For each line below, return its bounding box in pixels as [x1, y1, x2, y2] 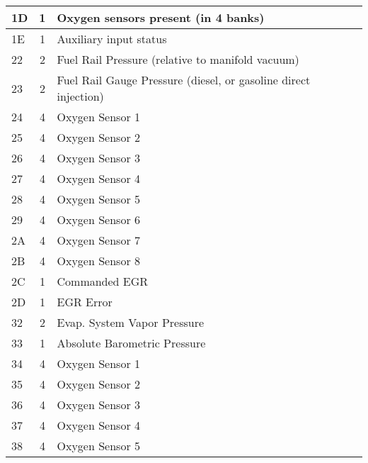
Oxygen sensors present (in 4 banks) [57, 9, 265, 26]
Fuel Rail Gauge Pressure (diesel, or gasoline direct [57, 72, 311, 88]
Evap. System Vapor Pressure [57, 314, 205, 330]
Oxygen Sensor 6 [57, 211, 140, 228]
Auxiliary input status [57, 30, 167, 47]
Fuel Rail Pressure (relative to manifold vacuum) [57, 51, 299, 67]
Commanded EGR [57, 273, 149, 289]
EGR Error [57, 294, 113, 310]
